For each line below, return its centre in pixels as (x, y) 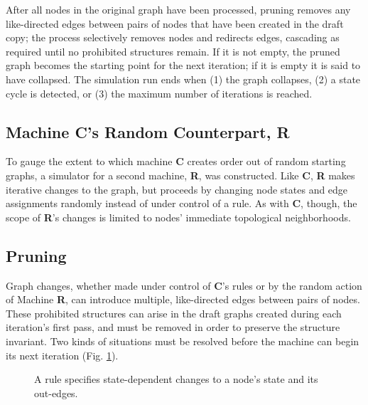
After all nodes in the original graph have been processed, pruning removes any (178, 9)
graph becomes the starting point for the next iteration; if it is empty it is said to (183, 65)
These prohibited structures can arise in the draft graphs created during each (174, 313)
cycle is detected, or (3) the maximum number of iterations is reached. (159, 93)
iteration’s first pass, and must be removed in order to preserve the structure (173, 327)
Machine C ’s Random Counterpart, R (148, 131)
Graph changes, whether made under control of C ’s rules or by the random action (184, 285)
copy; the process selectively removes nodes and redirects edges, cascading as (173, 37)
